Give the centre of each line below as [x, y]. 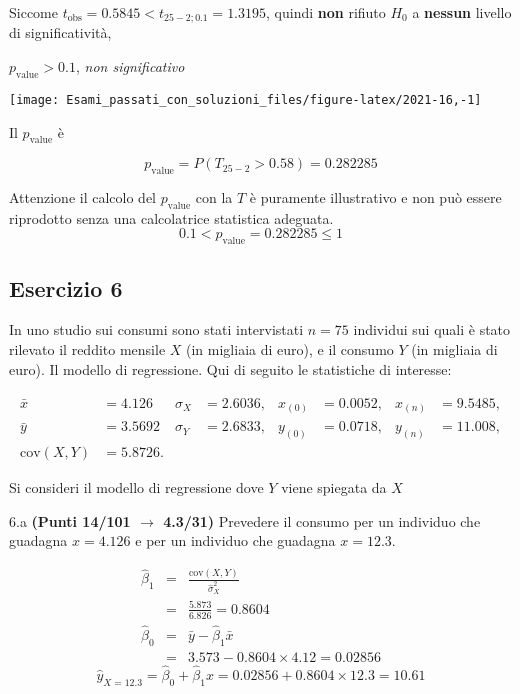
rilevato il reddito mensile [87, 349]
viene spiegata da [334, 487]
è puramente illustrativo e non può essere [375, 197]
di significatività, [60, 32]
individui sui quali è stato [432, 329]
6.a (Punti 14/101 [70, 520]
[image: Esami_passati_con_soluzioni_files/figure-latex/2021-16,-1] [245, 99]
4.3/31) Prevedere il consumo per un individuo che [322, 520]
